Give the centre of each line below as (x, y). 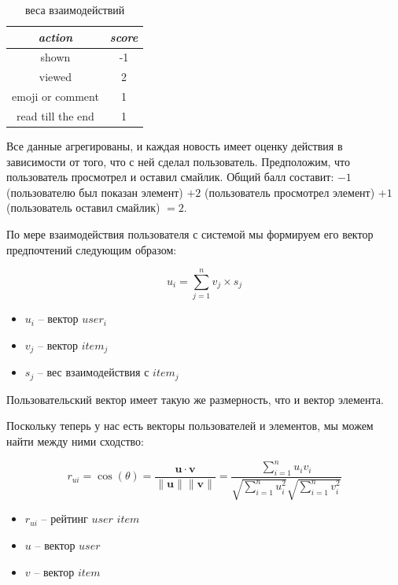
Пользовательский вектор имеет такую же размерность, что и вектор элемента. (195, 399)
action (55, 37)
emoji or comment (55, 96)
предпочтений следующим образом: (92, 249)
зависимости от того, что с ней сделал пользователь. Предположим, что (179, 161)
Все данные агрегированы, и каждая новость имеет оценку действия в (175, 146)
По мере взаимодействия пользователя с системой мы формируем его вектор (190, 234)
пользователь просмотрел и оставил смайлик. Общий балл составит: (170, 177)
